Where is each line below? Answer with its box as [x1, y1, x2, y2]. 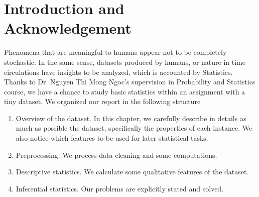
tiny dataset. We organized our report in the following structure [4, 96, 201, 107]
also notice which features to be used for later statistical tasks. [16, 133, 208, 143]
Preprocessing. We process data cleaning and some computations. [16, 149, 217, 160]
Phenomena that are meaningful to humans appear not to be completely [4, 47, 227, 57]
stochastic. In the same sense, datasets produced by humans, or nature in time [4, 56, 245, 67]
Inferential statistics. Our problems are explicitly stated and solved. [16, 183, 224, 193]
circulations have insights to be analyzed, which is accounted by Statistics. [4, 66, 233, 77]
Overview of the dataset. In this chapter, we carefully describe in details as [16, 113, 246, 123]
